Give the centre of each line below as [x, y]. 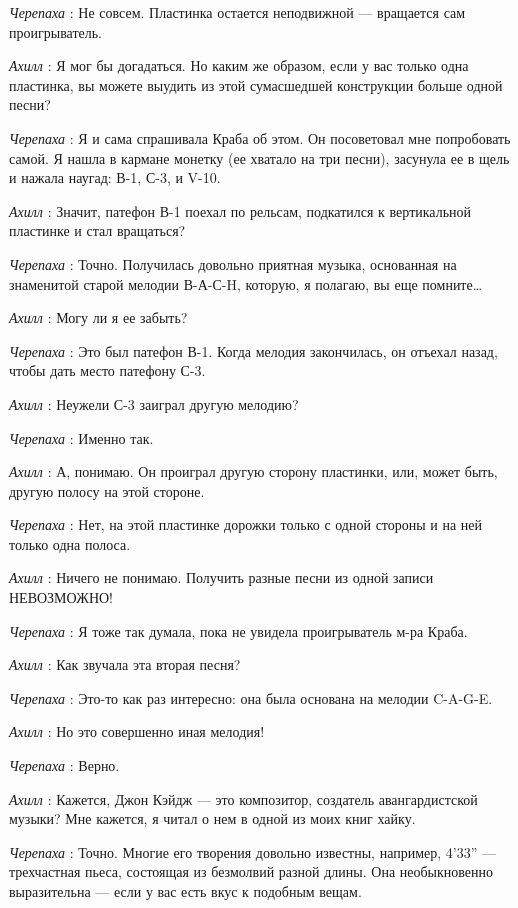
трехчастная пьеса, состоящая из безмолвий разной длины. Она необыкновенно [251, 871]
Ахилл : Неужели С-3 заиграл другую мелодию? [154, 403]
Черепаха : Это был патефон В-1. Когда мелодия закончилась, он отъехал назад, [253, 350]
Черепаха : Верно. [64, 765]
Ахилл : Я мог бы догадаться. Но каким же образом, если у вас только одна [239, 65]
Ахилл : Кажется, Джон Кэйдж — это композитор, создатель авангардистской [243, 798]
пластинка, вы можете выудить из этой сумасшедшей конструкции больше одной [256, 84]
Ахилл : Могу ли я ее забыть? [98, 317]
